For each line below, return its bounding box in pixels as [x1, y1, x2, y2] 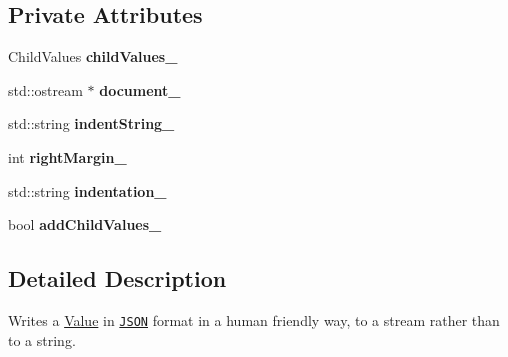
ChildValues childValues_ [8, 46, 178, 67]
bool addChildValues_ [8, 214, 162, 235]
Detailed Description [8, 263, 227, 294]
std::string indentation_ [8, 180, 167, 201]
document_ [99, 79, 181, 100]
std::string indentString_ [8, 113, 175, 134]
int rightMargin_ [8, 146, 127, 167]
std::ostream [8, 79, 83, 100]
